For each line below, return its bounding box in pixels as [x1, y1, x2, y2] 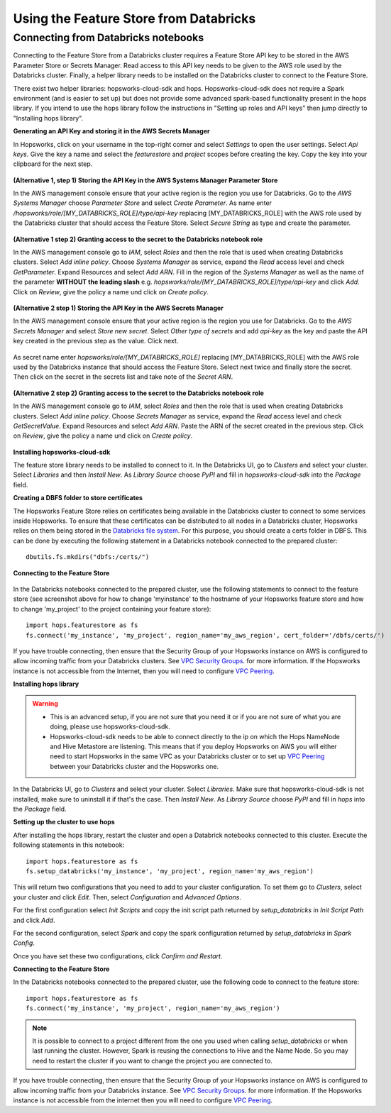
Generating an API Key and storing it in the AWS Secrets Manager [13, 127, 210, 135]
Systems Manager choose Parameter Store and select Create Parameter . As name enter [13, 199, 272, 207]
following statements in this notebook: [13, 841, 125, 849]
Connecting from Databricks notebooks [13, 31, 204, 44]
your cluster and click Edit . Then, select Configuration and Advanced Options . [13, 892, 241, 901]
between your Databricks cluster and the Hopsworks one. [50, 762, 219, 770]
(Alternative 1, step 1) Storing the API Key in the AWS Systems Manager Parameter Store [13, 176, 278, 184]
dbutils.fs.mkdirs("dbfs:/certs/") [26, 553, 150, 561]
